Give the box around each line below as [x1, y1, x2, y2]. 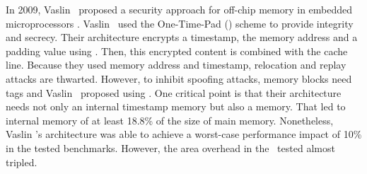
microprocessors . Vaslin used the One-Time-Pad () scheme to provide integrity [6, 16, 354, 30]
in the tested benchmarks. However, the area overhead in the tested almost [6, 140, 335, 155]
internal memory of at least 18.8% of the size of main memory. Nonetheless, [6, 112, 334, 127]
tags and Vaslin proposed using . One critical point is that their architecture [6, 85, 342, 100]
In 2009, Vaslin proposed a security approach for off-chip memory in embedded [6, 2, 353, 16]
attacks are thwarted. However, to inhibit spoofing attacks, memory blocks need [6, 71, 352, 86]
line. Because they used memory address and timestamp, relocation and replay [6, 57, 346, 72]
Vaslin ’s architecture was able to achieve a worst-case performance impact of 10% [6, 127, 362, 141]
